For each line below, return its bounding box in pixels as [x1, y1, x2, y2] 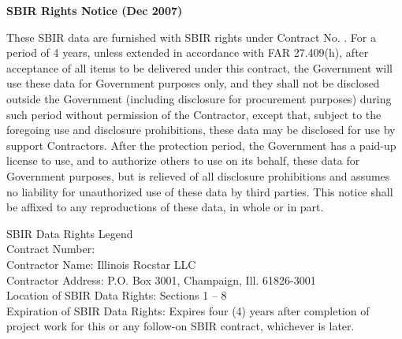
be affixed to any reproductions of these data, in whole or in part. [6, 199, 324, 215]
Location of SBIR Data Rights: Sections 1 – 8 [6, 287, 227, 304]
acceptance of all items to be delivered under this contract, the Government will [6, 59, 393, 76]
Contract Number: [6, 240, 95, 257]
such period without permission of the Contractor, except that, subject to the [6, 106, 382, 122]
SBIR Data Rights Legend [6, 225, 133, 241]
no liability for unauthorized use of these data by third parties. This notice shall [6, 183, 393, 199]
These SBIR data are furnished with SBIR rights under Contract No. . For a [6, 28, 376, 45]
